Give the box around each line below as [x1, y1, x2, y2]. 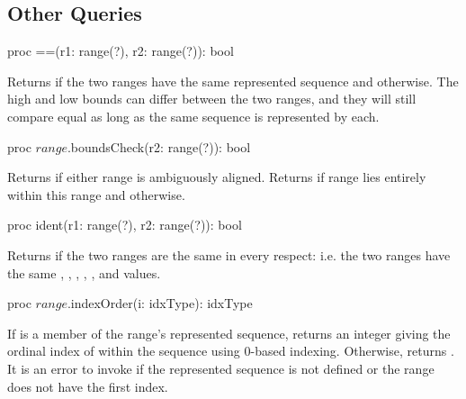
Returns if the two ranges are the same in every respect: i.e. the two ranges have [7, 245, 451, 264]
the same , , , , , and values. [7, 263, 161, 282]
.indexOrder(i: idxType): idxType [67, 294, 253, 313]
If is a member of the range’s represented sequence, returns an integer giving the [7, 323, 451, 342]
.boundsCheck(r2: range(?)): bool [67, 137, 251, 156]
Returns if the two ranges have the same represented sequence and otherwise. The [7, 71, 459, 90]
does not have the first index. [7, 376, 168, 395]
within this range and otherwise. [7, 185, 185, 204]
